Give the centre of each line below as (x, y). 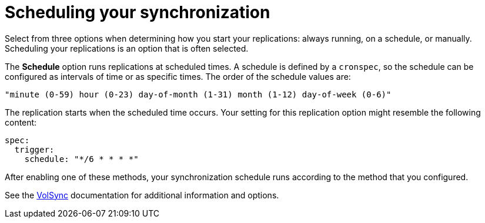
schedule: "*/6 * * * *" (81, 159)
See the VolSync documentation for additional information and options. (142, 195)
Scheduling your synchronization (138, 12)
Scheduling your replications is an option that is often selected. (127, 48)
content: (21, 122)
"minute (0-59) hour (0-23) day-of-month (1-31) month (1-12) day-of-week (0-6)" (198, 94)
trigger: (34, 149)
